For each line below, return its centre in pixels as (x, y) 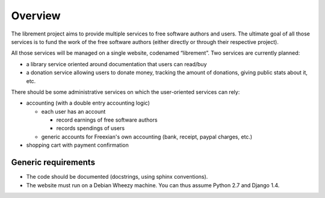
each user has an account (73, 111)
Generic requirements (53, 162)
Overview (36, 16)
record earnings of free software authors (107, 120)
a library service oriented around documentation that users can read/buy (116, 64)
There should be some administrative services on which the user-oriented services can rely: (125, 92)
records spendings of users (91, 128)
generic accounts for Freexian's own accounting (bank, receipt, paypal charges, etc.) (147, 137)
